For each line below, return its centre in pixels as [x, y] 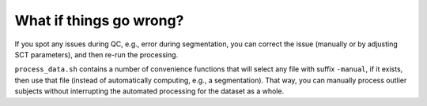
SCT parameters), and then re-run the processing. [96, 54]
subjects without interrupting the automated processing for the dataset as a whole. [149, 91]
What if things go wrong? [99, 20]
